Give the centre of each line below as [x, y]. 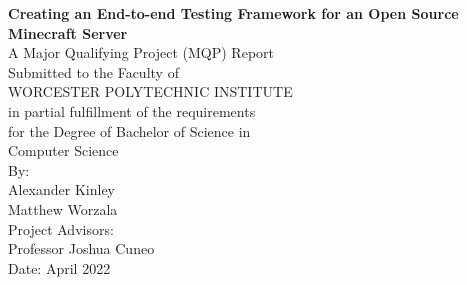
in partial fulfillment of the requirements [132, 110]
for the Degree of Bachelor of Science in [129, 130]
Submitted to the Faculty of [93, 71]
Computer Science [63, 150]
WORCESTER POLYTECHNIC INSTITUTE [150, 91]
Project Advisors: [61, 228]
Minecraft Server [68, 32]
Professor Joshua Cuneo [81, 248]
